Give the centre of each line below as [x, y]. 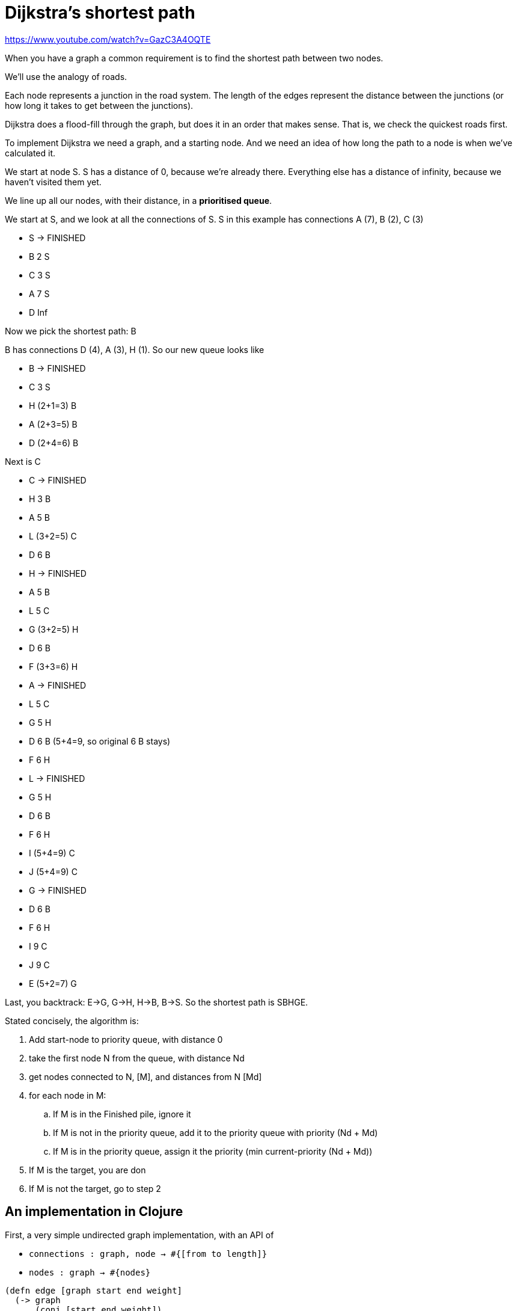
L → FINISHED [57, 778]
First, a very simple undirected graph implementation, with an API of [139, 1235]
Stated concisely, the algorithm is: [72, 1021]
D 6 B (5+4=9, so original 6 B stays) [100, 741]
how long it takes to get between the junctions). [99, 105]
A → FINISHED [58, 685]
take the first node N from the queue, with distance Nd [137, 1058]
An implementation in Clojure [94, 1212]
